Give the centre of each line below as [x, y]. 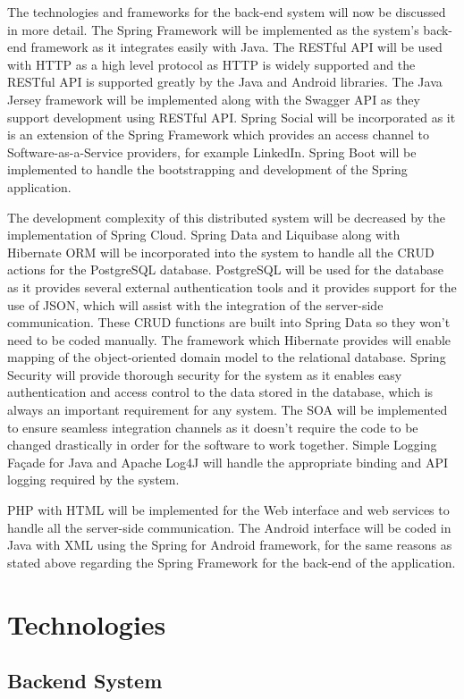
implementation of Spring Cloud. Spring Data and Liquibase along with [204, 235]
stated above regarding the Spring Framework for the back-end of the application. [232, 562]
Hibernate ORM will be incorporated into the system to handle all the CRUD [221, 252]
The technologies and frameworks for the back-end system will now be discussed [227, 12]
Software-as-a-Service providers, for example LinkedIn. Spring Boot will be [212, 152]
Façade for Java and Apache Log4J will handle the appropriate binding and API [228, 462]
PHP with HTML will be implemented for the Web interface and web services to [228, 510]
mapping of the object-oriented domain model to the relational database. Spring [227, 357]
